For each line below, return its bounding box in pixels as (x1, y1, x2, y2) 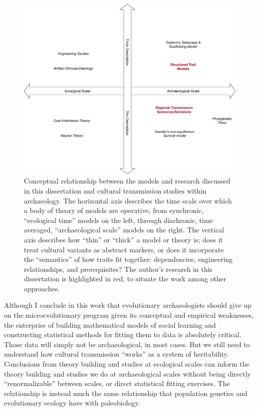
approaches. (24, 283, 60, 293)
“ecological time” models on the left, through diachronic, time (24, 214, 213, 225)
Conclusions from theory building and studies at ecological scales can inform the (4, 359, 250, 369)
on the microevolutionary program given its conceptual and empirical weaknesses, (4, 310, 254, 320)
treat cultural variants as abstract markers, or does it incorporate (24, 244, 224, 254)
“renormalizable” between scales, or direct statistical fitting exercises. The (4, 378, 230, 389)
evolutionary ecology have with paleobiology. (4, 398, 140, 408)
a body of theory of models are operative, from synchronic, (24, 205, 204, 215)
